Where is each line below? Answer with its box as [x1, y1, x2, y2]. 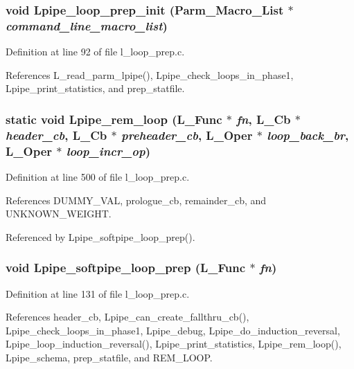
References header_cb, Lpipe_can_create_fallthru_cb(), [6, 309, 249, 324]
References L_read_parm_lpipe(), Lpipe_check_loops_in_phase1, [6, 67, 294, 82]
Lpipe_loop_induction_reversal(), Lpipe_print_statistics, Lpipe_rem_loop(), [6, 336, 342, 351]
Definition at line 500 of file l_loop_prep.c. [6, 169, 190, 183]
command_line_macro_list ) [6, 17, 168, 34]
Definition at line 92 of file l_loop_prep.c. [6, 44, 185, 59]
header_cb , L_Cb [6, 126, 107, 143]
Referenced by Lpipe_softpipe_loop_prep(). [6, 229, 195, 244]
